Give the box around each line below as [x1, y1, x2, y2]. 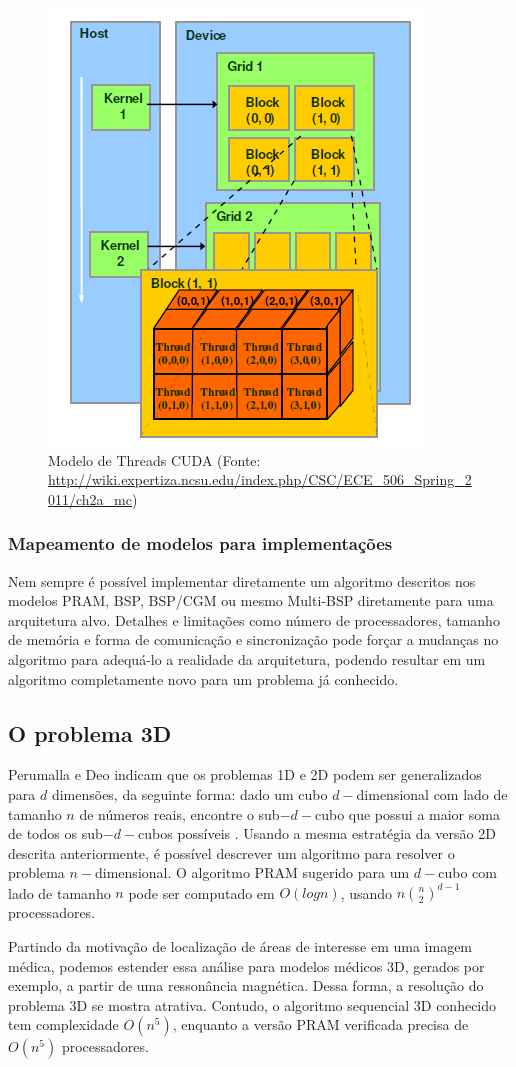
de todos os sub [8, 823, 103, 844]
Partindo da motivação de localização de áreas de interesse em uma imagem [8, 936, 473, 957]
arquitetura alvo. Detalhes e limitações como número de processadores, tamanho [8, 609, 500, 630]
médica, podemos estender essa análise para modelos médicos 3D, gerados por [8, 955, 485, 976]
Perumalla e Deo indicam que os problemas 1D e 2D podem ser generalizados [8, 764, 482, 785]
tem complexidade [8, 1014, 119, 1035]
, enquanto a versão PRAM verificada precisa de [172, 1014, 469, 1035]
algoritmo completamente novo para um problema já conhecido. [8, 668, 399, 689]
